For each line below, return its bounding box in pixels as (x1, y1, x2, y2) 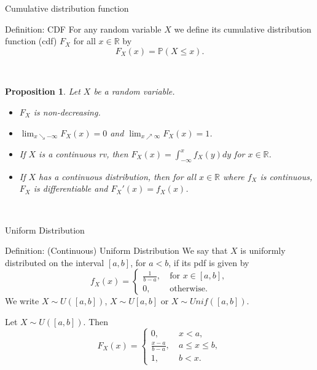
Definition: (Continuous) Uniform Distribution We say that (5, 244, 228, 257)
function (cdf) (5, 34, 57, 47)
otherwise (170, 285, 205, 294)
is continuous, (260, 170, 313, 183)
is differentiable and (33, 182, 108, 195)
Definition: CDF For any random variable (5, 22, 162, 35)
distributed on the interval (5, 256, 104, 269)
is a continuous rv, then (39, 148, 128, 160)
